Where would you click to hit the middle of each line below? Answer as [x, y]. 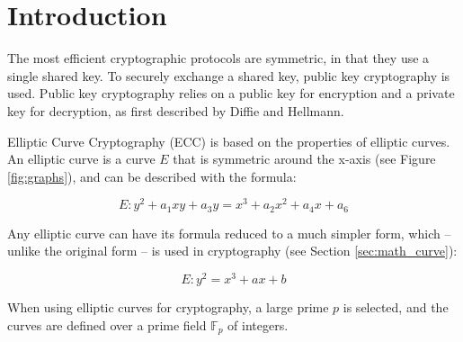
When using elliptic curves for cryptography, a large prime [168, 307]
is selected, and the [396, 307]
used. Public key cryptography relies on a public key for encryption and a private [231, 93]
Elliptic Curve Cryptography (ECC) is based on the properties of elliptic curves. [229, 141]
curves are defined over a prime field [107, 324]
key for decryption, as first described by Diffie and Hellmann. [176, 110]
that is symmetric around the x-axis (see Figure [304, 159]
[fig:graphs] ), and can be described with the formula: [152, 176]
